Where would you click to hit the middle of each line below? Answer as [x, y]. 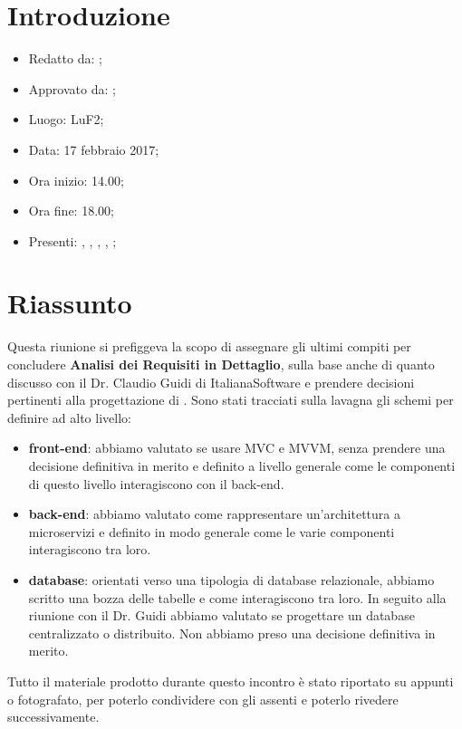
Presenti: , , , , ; [72, 240]
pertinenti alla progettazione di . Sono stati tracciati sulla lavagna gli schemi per [231, 400]
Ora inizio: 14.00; [76, 180]
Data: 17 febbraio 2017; [94, 149]
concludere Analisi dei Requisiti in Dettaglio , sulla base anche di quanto [221, 364]
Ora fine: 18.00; [71, 211]
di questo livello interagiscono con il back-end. [156, 483]
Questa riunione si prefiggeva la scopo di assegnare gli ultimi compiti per [209, 346]
